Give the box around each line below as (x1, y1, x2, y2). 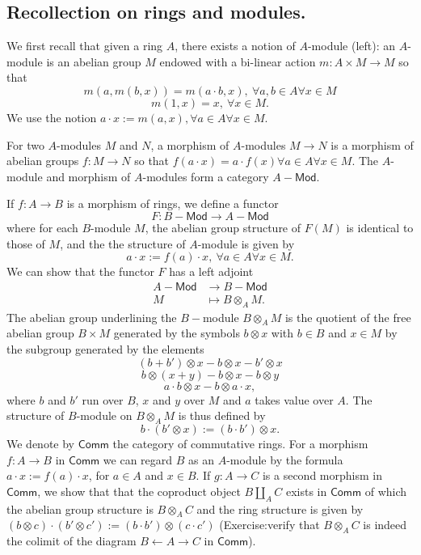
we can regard (103, 451, 173, 468)
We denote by (6, 434, 74, 451)
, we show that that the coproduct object (37, 482, 241, 499)
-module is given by (197, 235, 295, 252)
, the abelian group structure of (145, 218, 301, 235)
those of (6, 235, 45, 252)
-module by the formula (226, 451, 343, 468)
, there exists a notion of (175, 37, 296, 54)
